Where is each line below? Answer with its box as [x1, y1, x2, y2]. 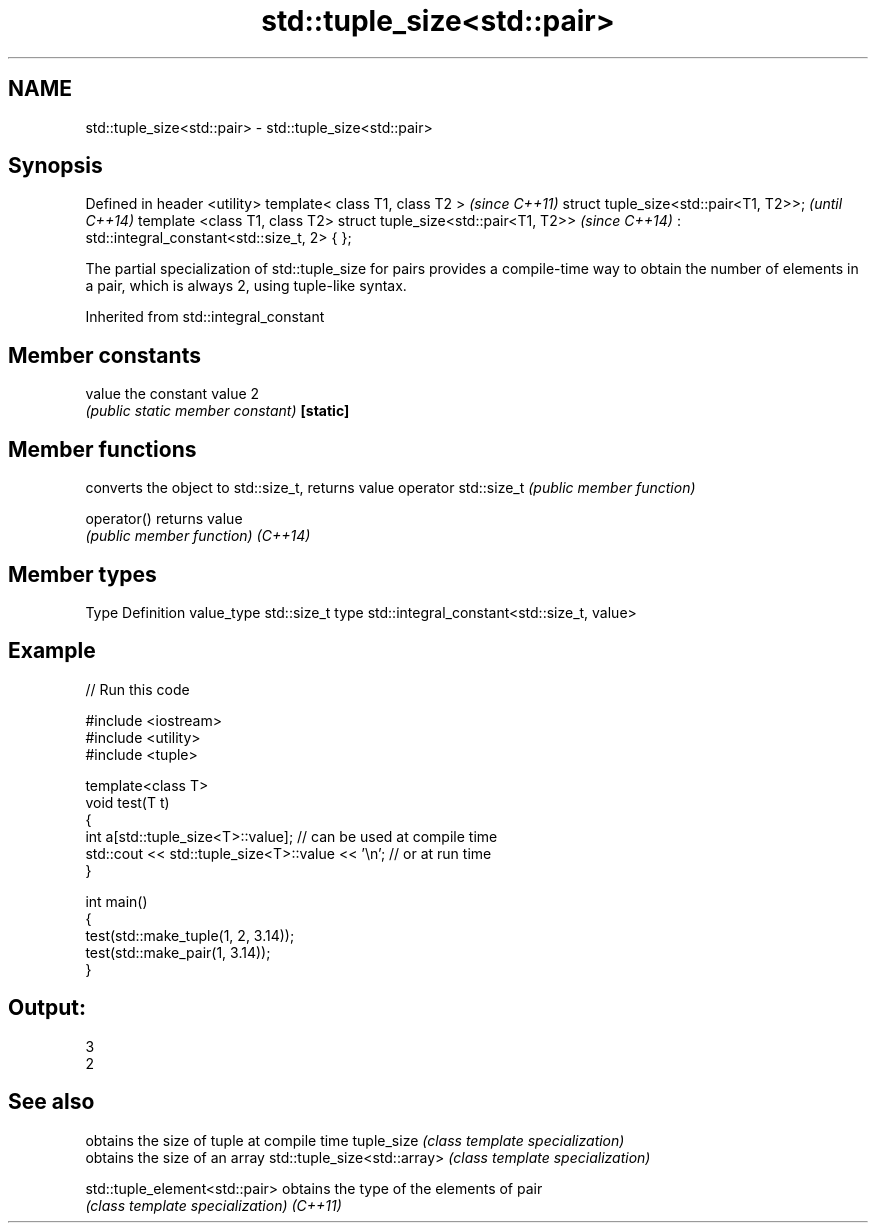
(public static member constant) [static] [85, 402, 350, 420]
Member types [8, 561, 157, 587]
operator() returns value [85, 510, 243, 528]
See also [8, 1089, 95, 1115]
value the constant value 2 [85, 385, 260, 403]
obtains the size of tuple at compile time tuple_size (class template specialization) [85, 1131, 625, 1149]
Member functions [8, 436, 197, 462]
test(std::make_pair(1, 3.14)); [85, 943, 271, 961]
